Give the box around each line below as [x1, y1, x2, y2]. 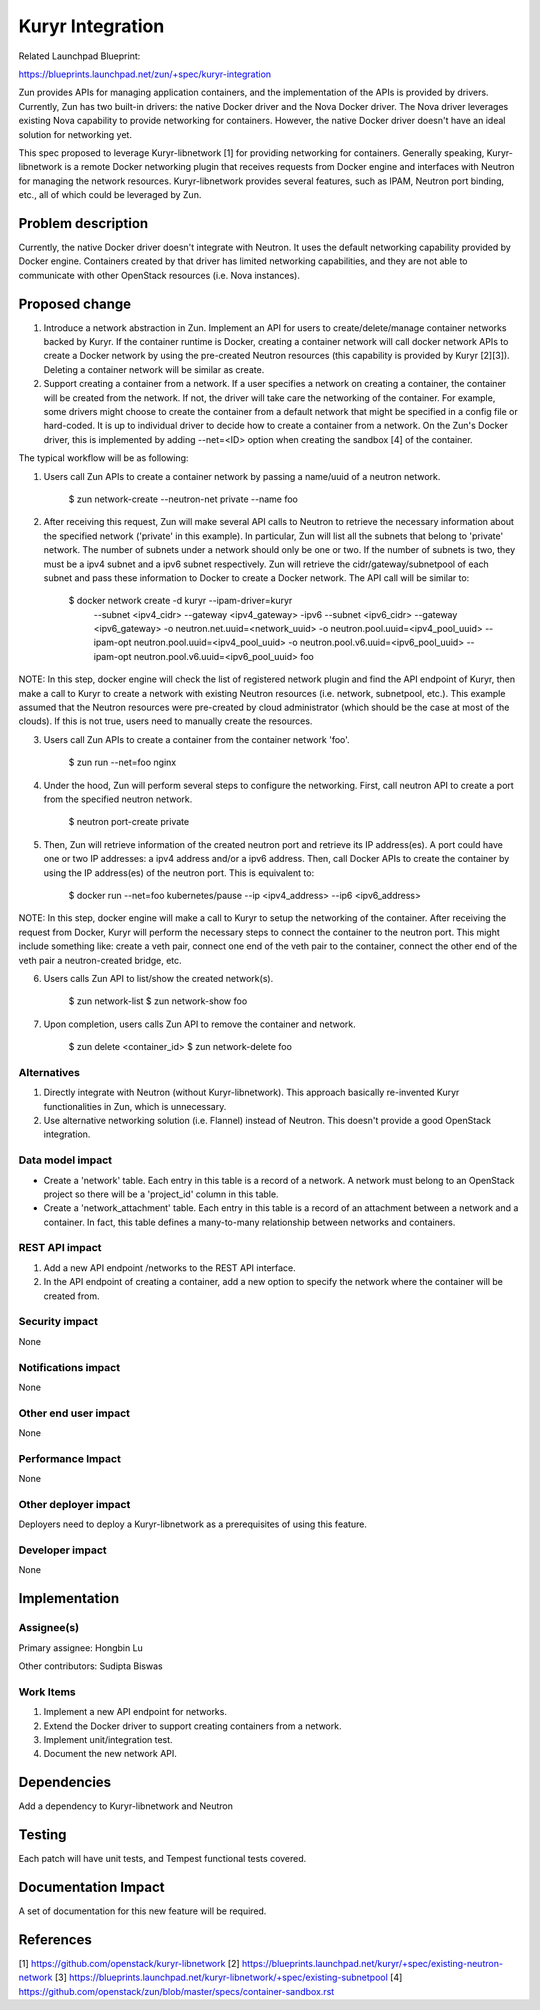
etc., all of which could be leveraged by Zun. [18, 189, 202, 201]
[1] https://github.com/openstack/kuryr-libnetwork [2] [18, 1957, 240, 1969]
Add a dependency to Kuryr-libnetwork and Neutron [18, 1800, 234, 1812]
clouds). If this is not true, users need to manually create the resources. [18, 715, 313, 727]
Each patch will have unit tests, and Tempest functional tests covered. [18, 1853, 307, 1865]
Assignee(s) [18, 1621, 80, 1635]
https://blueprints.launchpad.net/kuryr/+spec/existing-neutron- [241, 1957, 504, 1969]
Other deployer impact [18, 1497, 131, 1511]
